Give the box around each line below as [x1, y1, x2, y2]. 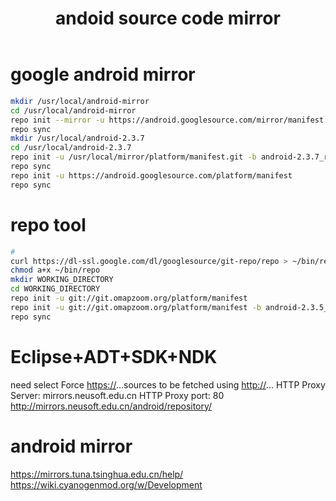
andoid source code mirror [55, 7, 281, 30]
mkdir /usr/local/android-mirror [10, 96, 150, 106]
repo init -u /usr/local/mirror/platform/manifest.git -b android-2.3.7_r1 [10, 152, 333, 162]
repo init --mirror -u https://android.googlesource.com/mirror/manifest [10, 115, 325, 125]
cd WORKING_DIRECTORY [10, 284, 101, 294]
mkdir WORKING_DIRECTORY [10, 275, 114, 285]
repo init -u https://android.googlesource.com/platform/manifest [10, 170, 293, 181]
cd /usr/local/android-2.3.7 [10, 143, 132, 153]
